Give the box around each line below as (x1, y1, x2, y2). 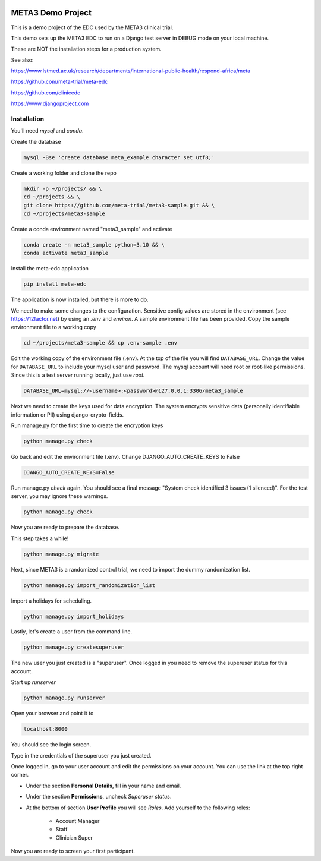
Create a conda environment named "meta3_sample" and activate (11, 225, 172, 232)
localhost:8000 (23, 726, 68, 733)
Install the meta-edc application (11, 265, 89, 272)
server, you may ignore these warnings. (11, 493, 108, 500)
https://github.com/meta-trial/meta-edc (11, 78, 108, 86)
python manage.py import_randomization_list (23, 582, 156, 588)
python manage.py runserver (23, 695, 105, 701)
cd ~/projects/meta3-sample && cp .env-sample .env (23, 339, 178, 346)
